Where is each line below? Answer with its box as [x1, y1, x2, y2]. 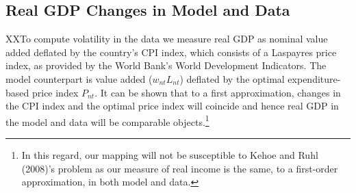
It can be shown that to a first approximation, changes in [100, 85, 341, 99]
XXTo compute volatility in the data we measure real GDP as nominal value [5, 31, 328, 46]
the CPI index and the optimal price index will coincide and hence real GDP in [5, 99, 339, 113]
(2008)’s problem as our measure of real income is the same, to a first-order [21, 161, 338, 175]
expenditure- [288, 71, 341, 86]
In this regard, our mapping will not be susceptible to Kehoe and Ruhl [21, 148, 318, 162]
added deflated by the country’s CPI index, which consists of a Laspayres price [5, 44, 337, 59]
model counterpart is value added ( [5, 71, 153, 86]
